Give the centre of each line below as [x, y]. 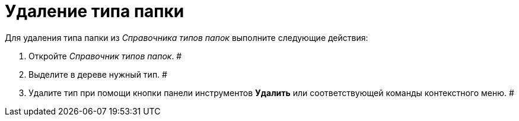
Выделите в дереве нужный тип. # [98, 74]
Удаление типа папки [95, 11]
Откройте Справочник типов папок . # [105, 56]
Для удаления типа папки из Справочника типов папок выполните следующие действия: [187, 37]
